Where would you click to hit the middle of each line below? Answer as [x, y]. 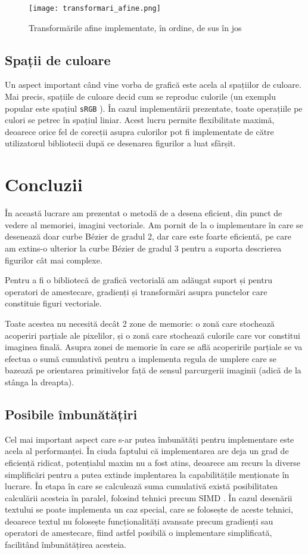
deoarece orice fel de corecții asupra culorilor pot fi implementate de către [139, 131]
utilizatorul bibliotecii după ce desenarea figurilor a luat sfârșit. [120, 143]
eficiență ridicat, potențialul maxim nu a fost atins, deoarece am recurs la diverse [153, 462]
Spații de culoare [58, 59]
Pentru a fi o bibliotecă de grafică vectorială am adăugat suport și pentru [139, 280]
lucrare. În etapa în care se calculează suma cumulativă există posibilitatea [141, 486]
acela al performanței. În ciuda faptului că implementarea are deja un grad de [147, 451]
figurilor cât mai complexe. [54, 260]
